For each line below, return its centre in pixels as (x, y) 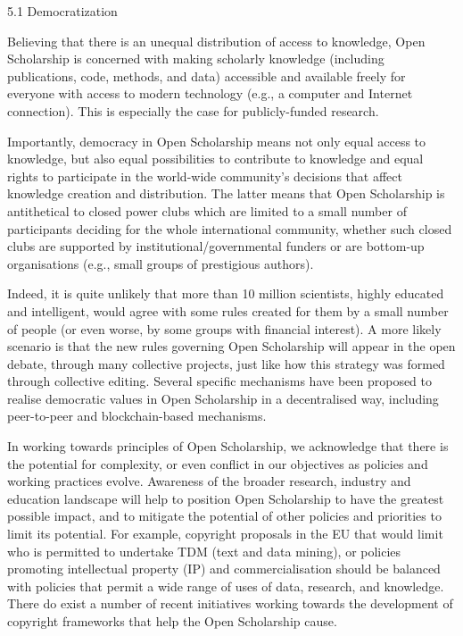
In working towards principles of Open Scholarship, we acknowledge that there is (228, 446)
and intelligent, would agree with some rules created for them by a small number (228, 310)
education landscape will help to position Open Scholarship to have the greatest (226, 498)
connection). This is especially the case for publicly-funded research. (193, 110)
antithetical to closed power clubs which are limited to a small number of (207, 210)
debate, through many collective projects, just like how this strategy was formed (226, 363)
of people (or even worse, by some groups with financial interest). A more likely (224, 328)
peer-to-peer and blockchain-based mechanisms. (137, 416)
